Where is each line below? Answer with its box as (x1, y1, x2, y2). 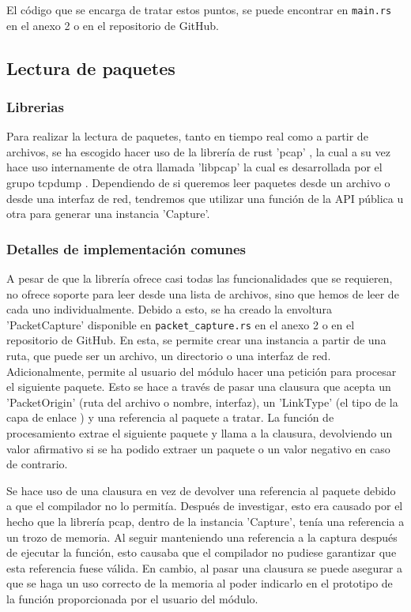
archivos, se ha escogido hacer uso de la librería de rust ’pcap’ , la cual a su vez (6, 143, 390, 160)
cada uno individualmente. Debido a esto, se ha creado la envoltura (6, 301, 332, 317)
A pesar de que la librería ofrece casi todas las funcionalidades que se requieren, (6, 270, 393, 287)
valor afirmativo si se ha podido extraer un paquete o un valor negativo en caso (6, 440, 390, 456)
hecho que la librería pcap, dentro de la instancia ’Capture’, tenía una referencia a (6, 513, 405, 529)
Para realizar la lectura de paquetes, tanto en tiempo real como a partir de (6, 128, 368, 145)
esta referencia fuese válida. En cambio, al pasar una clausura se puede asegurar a (6, 559, 402, 576)
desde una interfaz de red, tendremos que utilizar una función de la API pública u (6, 190, 404, 206)
